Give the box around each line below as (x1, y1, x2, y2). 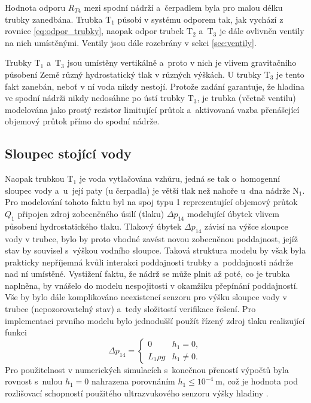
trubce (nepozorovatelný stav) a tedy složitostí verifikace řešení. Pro (5, 303, 256, 315)
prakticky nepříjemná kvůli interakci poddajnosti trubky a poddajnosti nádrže (5, 255, 293, 268)
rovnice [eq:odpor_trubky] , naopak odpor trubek (5, 25, 184, 37)
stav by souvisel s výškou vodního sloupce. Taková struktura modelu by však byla (5, 244, 306, 257)
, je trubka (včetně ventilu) (197, 91, 296, 104)
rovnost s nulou (5, 375, 63, 387)
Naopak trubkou (5, 172, 65, 185)
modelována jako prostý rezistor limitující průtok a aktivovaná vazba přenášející (5, 103, 300, 115)
